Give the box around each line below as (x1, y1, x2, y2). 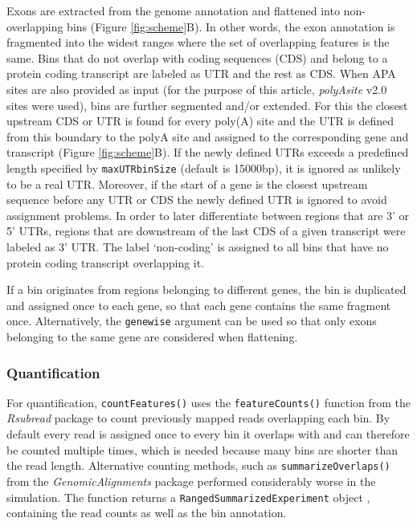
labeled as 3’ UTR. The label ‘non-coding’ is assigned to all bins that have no (6, 238, 389, 255)
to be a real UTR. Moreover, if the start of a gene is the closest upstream (6, 175, 368, 192)
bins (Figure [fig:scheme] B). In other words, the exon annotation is (67, 18, 395, 35)
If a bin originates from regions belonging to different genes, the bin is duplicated (6, 281, 407, 298)
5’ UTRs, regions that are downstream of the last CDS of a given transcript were (6, 222, 406, 239)
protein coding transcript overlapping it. (6, 254, 205, 271)
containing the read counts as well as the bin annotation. (6, 504, 287, 521)
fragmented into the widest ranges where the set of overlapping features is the (6, 34, 390, 51)
